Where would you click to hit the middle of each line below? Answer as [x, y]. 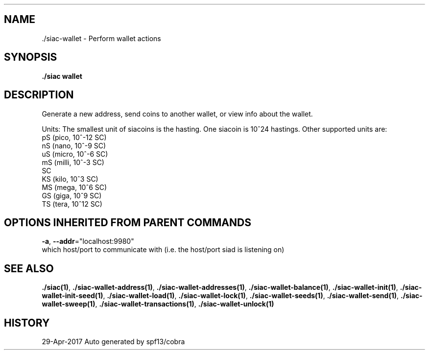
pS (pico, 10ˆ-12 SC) [74, 137]
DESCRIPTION [39, 95]
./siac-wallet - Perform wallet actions [101, 38]
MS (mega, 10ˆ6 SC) [74, 187]
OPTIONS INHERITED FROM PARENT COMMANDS [128, 222]
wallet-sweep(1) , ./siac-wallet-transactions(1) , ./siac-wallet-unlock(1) [158, 304]
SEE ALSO [29, 268]
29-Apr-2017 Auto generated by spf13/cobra [113, 342]
